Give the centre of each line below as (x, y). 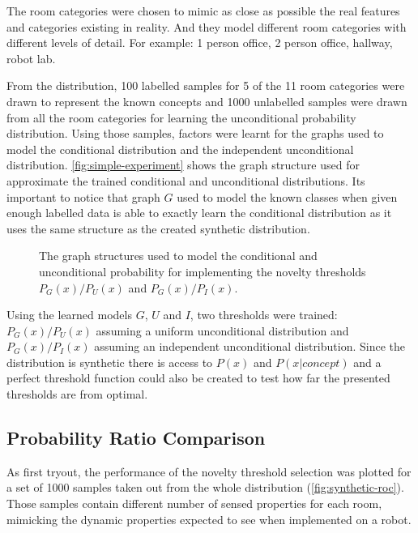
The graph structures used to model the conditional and (178, 256)
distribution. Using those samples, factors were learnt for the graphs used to (195, 133)
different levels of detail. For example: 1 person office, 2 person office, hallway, (200, 43)
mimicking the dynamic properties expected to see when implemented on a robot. (209, 519)
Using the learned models (69, 315)
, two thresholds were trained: (264, 315)
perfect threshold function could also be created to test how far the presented (198, 378)
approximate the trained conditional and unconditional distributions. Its (186, 180)
